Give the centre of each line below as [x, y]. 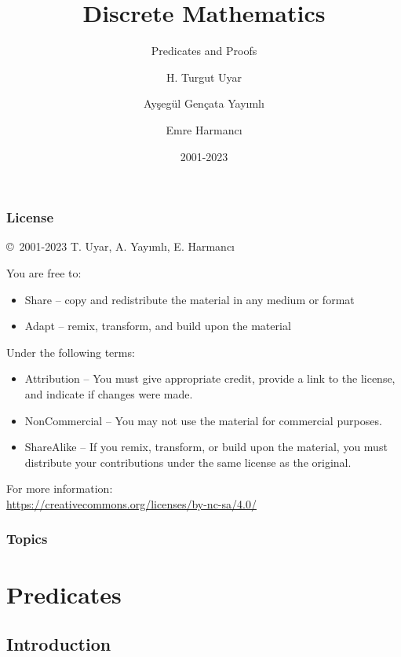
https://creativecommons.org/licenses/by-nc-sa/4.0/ [131, 503]
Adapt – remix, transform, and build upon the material [158, 326]
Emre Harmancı [204, 129]
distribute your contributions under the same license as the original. [188, 462]
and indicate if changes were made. [109, 393]
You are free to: [44, 272]
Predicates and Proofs [204, 51]
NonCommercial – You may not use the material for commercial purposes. [203, 420]
